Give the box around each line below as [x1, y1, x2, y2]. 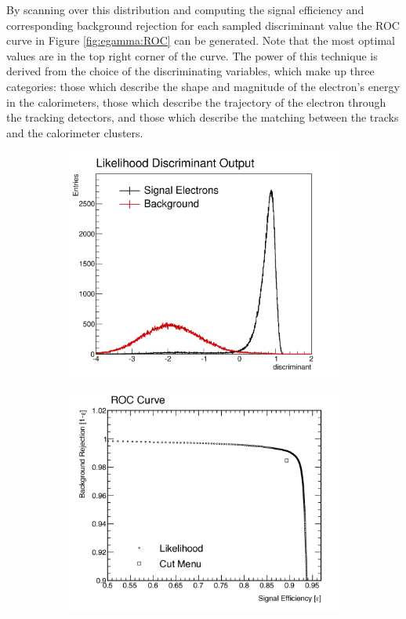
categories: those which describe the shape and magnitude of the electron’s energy [6, 78, 400, 94]
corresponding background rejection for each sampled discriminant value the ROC [6, 16, 400, 33]
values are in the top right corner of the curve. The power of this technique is [6, 47, 378, 64]
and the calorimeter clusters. [6, 124, 143, 140]
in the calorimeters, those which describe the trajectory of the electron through [6, 93, 386, 110]
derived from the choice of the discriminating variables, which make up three [6, 63, 375, 79]
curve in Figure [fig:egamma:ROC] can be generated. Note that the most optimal [6, 32, 396, 49]
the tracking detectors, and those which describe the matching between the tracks [6, 109, 399, 126]
